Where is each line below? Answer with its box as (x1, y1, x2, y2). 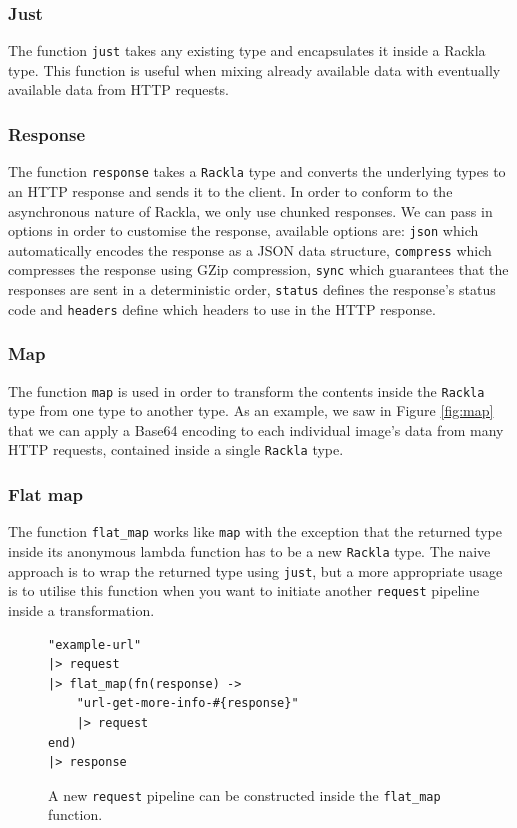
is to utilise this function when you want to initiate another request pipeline (8, 580, 480, 601)
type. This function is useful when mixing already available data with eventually (8, 59, 501, 80)
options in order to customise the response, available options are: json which (8, 220, 479, 241)
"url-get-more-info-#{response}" (76, 696, 299, 711)
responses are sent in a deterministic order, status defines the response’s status (8, 279, 496, 300)
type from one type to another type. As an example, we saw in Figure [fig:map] (8, 400, 494, 421)
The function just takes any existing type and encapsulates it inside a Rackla (8, 40, 486, 61)
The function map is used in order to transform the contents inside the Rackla (8, 380, 485, 401)
